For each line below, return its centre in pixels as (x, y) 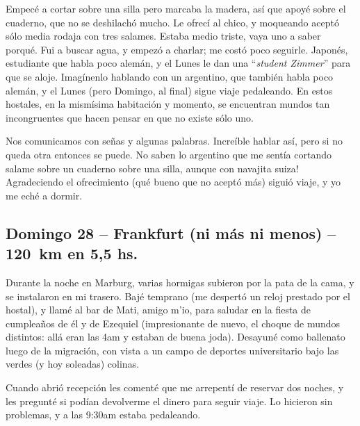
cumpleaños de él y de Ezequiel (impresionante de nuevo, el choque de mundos (173, 323)
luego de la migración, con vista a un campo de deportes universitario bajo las (172, 350)
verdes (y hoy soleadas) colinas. (73, 364)
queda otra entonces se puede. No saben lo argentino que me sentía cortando (169, 154)
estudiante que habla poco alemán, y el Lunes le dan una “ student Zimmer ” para (178, 63)
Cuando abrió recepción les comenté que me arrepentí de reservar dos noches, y (175, 387)
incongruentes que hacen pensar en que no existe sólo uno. (130, 117)
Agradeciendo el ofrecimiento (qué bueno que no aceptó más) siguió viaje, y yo (173, 182)
